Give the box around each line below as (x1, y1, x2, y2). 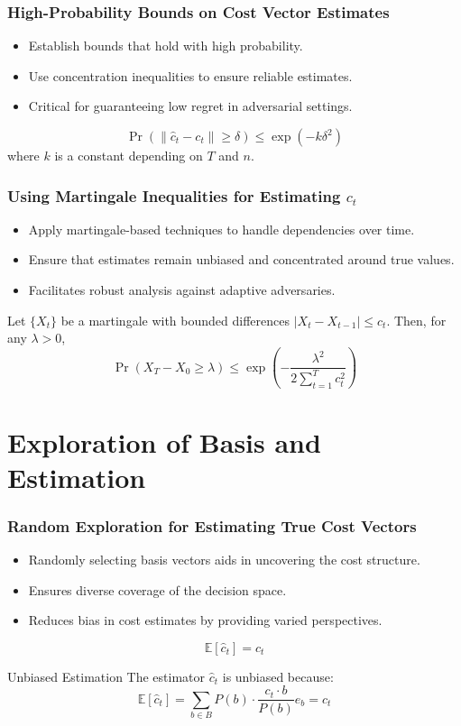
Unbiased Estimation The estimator (7, 666, 206, 685)
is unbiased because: (222, 666, 334, 685)
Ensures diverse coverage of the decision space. (28, 580, 287, 599)
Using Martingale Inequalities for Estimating (7, 184, 341, 207)
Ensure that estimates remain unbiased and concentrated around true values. (28, 250, 455, 269)
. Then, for (386, 310, 447, 329)
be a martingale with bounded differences (60, 310, 290, 329)
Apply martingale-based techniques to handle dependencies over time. (28, 219, 415, 238)
